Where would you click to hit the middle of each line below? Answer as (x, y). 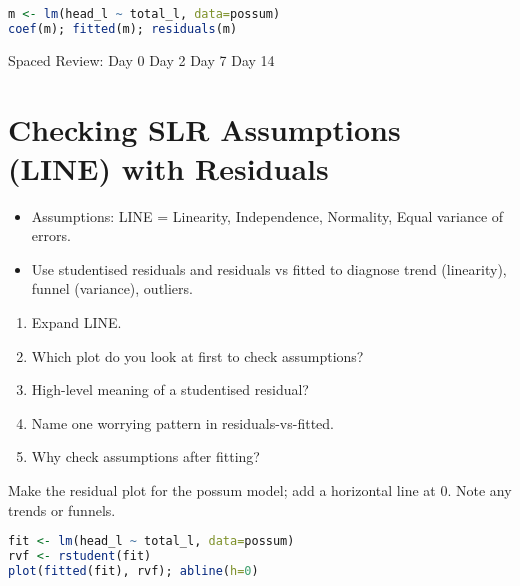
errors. (51, 235)
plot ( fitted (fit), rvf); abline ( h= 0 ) (133, 570)
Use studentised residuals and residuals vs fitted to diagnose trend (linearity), (269, 268)
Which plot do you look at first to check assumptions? (197, 355)
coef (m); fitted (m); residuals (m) (123, 28)
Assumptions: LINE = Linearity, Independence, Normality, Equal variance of (267, 215)
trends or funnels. (62, 509)
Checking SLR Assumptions (204, 128)
